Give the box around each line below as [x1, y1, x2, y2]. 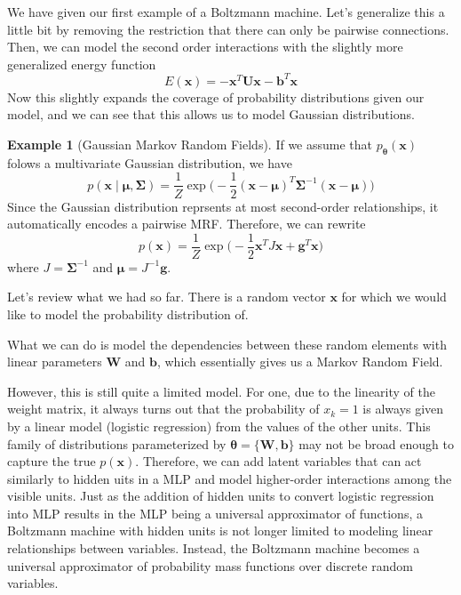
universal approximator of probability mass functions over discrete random [7, 556, 413, 575]
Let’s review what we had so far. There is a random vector [7, 287, 326, 306]
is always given [362, 399, 444, 418]
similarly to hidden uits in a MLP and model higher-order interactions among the [7, 469, 452, 487]
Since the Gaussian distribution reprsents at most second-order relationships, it [7, 197, 439, 215]
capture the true [7, 452, 96, 470]
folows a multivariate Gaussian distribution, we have [7, 153, 292, 172]
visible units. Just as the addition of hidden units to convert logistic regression [7, 486, 434, 505]
